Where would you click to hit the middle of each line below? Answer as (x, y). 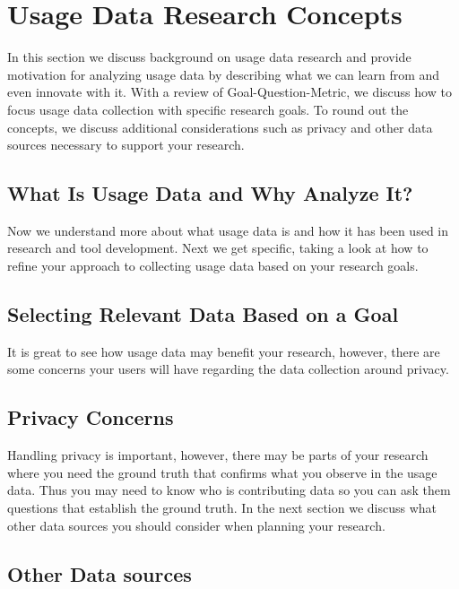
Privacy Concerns (91, 417)
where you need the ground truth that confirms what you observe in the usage (222, 472)
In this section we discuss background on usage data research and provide (209, 57)
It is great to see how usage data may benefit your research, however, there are (224, 351)
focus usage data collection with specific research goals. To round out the (208, 109)
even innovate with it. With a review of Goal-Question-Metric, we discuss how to (229, 92)
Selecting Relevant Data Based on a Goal (203, 314)
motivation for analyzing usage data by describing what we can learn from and (224, 74)
